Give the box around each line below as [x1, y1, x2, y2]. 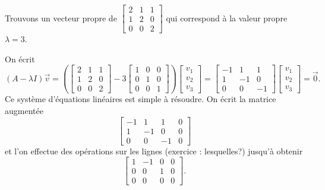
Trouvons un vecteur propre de [5, 11, 117, 24]
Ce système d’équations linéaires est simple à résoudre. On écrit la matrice [5, 93, 276, 105]
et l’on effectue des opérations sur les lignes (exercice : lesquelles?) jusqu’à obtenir [5, 144, 303, 157]
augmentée [5, 104, 43, 117]
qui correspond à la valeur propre [166, 11, 288, 24]
